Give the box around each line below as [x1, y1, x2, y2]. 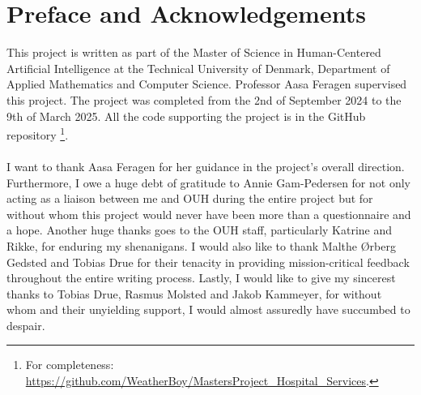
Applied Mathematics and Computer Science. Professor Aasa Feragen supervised [6, 75, 407, 92]
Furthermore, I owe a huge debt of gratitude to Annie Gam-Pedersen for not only [6, 174, 410, 191]
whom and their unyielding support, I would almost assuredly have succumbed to [6, 301, 410, 318]
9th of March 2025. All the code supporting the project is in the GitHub [6, 107, 366, 124]
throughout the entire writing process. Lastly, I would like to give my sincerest [6, 269, 396, 286]
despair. [6, 316, 45, 333]
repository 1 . [6, 124, 69, 143]
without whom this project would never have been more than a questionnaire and [6, 205, 411, 222]
